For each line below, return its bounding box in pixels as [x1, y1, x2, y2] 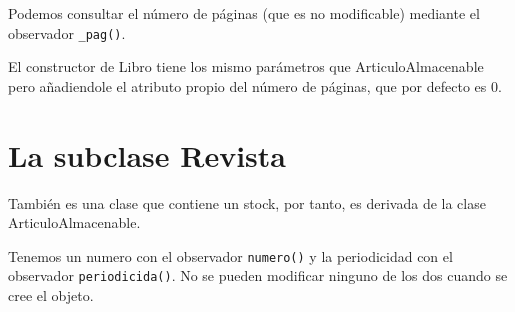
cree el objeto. [8, 285, 94, 306]
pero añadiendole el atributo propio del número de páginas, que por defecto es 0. [8, 75, 502, 96]
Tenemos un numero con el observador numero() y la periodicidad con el [8, 245, 453, 266]
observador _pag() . [8, 22, 126, 43]
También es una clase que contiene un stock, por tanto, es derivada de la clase [8, 192, 486, 213]
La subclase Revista [8, 134, 286, 175]
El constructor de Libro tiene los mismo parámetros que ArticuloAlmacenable [8, 56, 484, 77]
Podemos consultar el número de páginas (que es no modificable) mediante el [8, 3, 480, 23]
